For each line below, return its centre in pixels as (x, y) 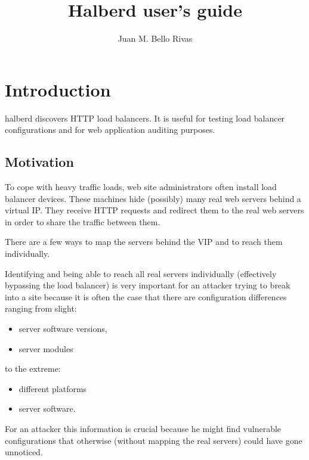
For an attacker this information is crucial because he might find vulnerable (143, 428)
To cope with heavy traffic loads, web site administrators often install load (141, 187)
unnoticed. (24, 452)
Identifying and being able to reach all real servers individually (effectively (141, 273)
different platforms (53, 388)
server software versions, (63, 328)
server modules (46, 348)
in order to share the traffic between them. (83, 221)
